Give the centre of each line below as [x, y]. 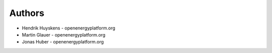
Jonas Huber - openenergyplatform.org [63, 42]
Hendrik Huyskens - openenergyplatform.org [69, 28]
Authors [27, 13]
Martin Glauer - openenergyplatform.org [64, 34]
